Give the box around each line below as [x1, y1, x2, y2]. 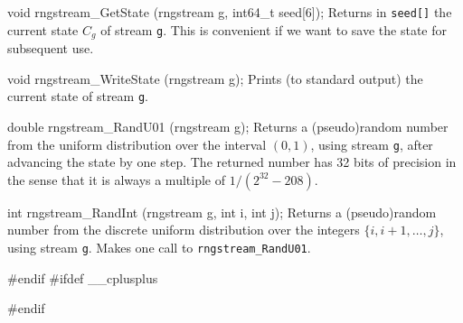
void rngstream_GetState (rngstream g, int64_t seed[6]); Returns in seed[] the [7, 3, 452, 21]
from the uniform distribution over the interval [7, 134, 267, 153]
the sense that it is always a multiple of [7, 170, 225, 189]
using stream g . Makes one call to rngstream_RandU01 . [7, 237, 311, 256]
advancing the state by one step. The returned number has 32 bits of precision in [7, 152, 457, 171]
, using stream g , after [310, 134, 433, 153]
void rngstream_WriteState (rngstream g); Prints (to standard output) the [7, 69, 423, 88]
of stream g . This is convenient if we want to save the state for [100, 20, 447, 39]
